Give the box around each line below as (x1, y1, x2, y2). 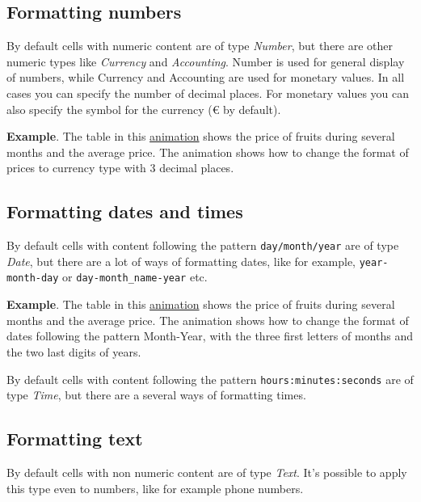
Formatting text (6, 426, 143, 451)
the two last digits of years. (6, 343, 141, 360)
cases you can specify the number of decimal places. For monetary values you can (6, 84, 410, 101)
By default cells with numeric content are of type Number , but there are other (6, 37, 394, 54)
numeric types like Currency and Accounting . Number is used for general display (6, 53, 405, 70)
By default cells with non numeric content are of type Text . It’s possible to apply (6, 463, 407, 480)
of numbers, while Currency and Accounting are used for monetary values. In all (6, 69, 405, 86)
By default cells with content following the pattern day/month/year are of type (6, 237, 399, 254)
